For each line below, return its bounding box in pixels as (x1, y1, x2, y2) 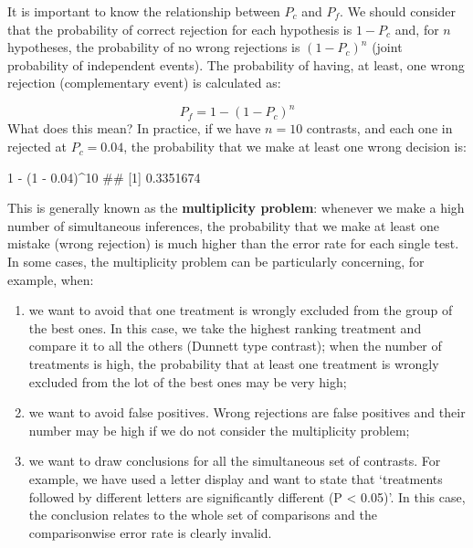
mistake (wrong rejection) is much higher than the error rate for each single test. (7, 234, 459, 253)
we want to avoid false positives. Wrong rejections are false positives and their (28, 403, 466, 422)
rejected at (7, 137, 67, 156)
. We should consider (340, 2, 457, 20)
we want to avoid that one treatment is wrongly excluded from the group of (28, 300, 453, 320)
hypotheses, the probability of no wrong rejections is (7, 37, 300, 57)
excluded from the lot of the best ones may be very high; (28, 372, 347, 391)
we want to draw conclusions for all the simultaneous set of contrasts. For (28, 451, 441, 470)
